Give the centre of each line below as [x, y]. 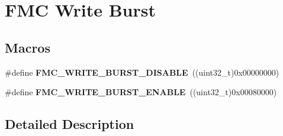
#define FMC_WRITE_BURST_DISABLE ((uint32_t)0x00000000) [142, 72]
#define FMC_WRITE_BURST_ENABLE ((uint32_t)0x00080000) [141, 92]
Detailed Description [70, 124]
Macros [28, 47]
